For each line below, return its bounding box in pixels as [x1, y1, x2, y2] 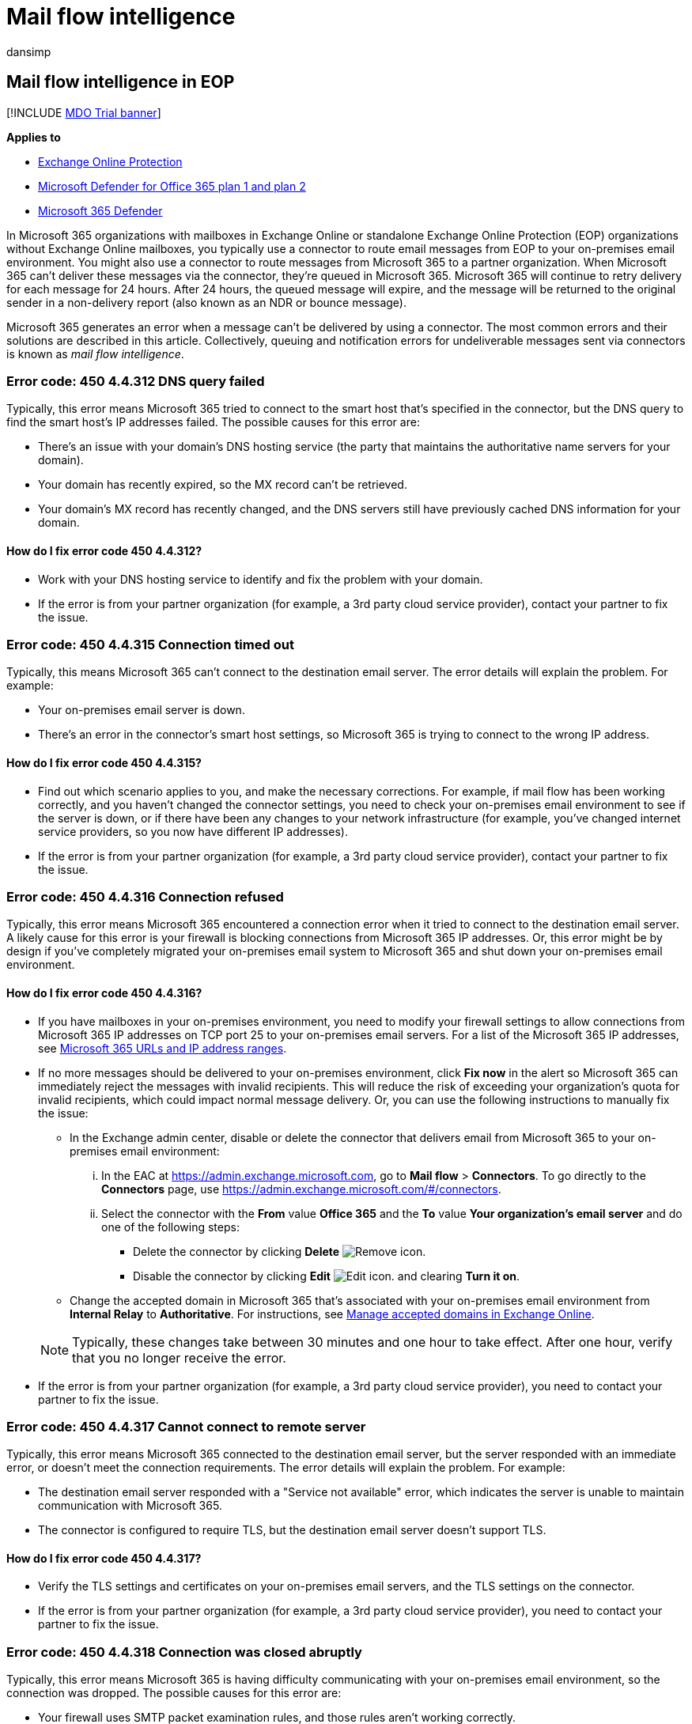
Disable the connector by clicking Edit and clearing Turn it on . [133, 1268, 520, 1283]
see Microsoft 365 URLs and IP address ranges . [38, 1041, 287, 1055]
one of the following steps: [101, 1219, 240, 1234]
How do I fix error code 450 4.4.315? [6, 755, 202, 769]
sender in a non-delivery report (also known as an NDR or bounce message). [6, 295, 407, 309]
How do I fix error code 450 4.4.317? [6, 1551, 202, 1565]
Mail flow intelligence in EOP [6, 72, 235, 93]
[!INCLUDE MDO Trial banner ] [6, 105, 161, 119]
